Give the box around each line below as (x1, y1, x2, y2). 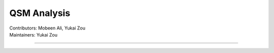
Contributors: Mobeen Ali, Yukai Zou (9, 25, 86, 31)
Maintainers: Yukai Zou (9, 31, 58, 37)
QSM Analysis (9, 7, 71, 18)
